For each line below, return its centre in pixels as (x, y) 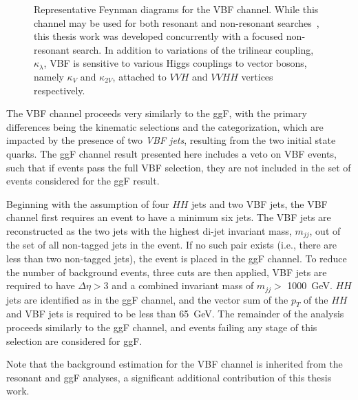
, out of (325, 230)
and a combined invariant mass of (183, 285)
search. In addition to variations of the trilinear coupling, (193, 49)
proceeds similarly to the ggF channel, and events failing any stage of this (162, 327)
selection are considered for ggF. (74, 340)
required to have (41, 285)
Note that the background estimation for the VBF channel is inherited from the (175, 364)
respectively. (60, 90)
